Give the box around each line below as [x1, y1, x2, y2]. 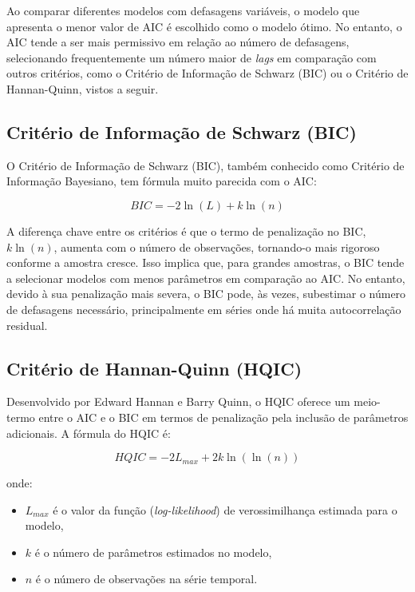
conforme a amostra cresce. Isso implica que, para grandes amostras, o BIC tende [6, 254, 405, 271]
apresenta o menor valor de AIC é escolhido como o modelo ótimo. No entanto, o [6, 18, 402, 34]
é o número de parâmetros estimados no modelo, [34, 543, 272, 560]
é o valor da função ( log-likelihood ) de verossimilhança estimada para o [53, 501, 397, 518]
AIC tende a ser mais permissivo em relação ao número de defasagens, [6, 34, 350, 50]
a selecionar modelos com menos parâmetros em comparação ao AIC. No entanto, [6, 269, 405, 286]
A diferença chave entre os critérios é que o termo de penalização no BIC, [6, 222, 366, 239]
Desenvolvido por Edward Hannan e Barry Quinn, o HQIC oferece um [6, 393, 350, 410]
